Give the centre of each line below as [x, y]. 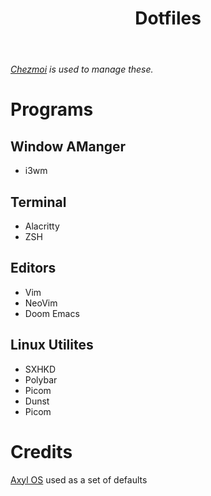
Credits [41, 451]
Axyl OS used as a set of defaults [79, 479]
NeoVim [41, 303]
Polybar [41, 379]
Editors [33, 268]
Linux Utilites [52, 345]
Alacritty [42, 226]
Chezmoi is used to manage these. [82, 69]
